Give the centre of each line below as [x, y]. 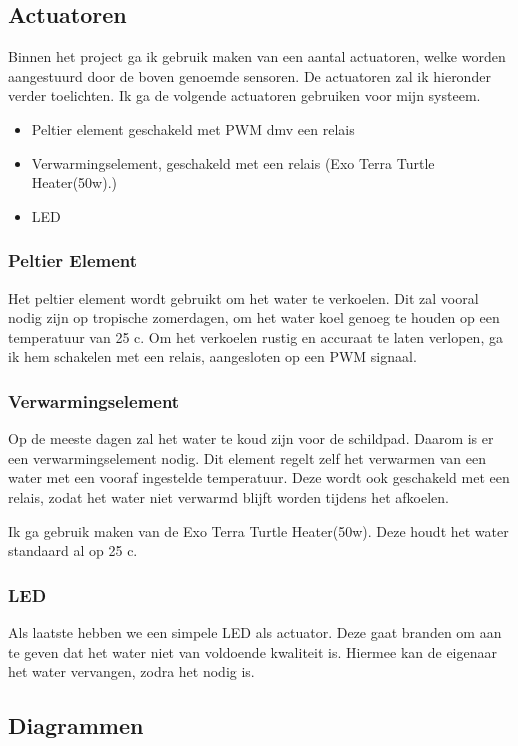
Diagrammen [76, 725]
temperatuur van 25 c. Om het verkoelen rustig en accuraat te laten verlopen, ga [255, 336]
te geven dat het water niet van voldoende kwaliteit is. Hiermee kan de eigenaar [252, 651]
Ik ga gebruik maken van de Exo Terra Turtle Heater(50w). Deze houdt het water [258, 530]
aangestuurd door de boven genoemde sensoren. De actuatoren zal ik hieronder [249, 75]
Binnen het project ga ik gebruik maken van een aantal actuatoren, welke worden [257, 56]
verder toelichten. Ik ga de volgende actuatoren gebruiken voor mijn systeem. [244, 95]
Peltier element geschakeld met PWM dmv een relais [193, 128]
